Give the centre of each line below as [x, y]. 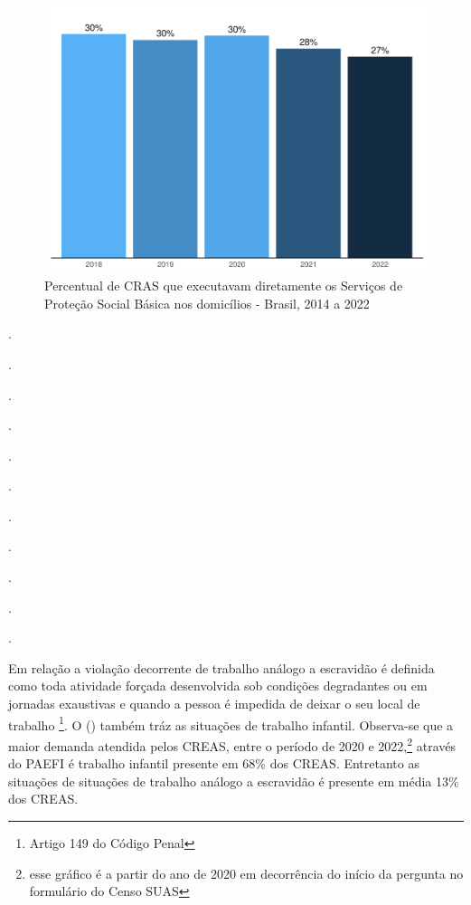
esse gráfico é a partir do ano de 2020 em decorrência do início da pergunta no [246, 873]
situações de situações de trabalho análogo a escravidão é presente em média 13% [234, 781]
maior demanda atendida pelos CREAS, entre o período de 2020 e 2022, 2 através [232, 744]
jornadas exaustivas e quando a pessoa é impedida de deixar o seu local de [214, 704]
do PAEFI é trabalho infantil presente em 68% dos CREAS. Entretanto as [214, 763]
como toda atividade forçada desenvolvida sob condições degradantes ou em [218, 686]
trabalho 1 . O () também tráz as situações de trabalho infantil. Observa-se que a [231, 723]
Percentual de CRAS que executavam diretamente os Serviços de [224, 286]
